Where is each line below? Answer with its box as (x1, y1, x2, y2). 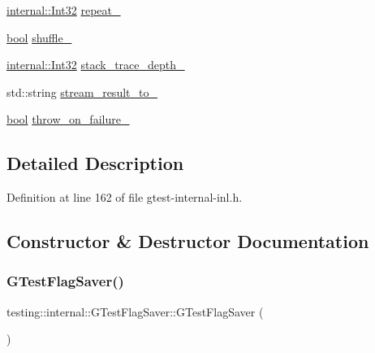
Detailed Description (6, 150, 184, 176)
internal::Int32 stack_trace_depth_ (6, 56, 185, 73)
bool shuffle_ (6, 28, 72, 46)
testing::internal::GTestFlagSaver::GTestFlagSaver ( (6, 303, 264, 320)
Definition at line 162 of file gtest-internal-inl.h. (6, 189, 243, 206)
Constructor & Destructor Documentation (6, 229, 369, 254)
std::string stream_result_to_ (6, 83, 157, 100)
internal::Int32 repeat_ (6, 2, 121, 18)
